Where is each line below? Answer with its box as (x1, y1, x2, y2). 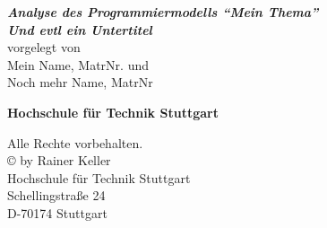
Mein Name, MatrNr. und (7, 55, 149, 74)
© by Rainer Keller (7, 151, 111, 170)
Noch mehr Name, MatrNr (7, 73, 153, 92)
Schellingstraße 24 (7, 186, 106, 205)
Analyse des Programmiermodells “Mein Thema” (7, 3, 319, 21)
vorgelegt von (7, 38, 81, 57)
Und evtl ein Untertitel (7, 20, 152, 39)
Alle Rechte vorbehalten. (7, 133, 143, 152)
